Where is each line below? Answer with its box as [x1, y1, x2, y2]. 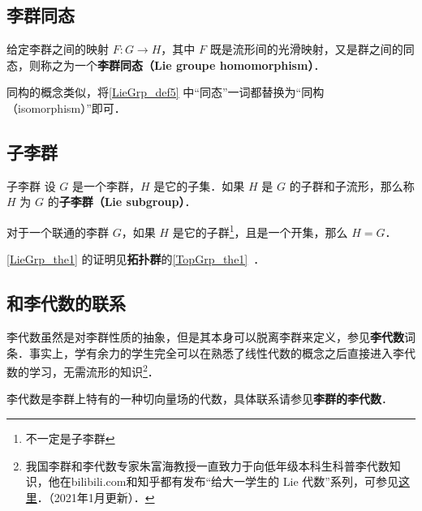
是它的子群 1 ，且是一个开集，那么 [172, 221, 348, 240]
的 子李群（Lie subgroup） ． [47, 193, 196, 210]
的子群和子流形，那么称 [289, 177, 415, 194]
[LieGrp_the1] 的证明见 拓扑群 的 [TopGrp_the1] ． [6, 251, 265, 268]
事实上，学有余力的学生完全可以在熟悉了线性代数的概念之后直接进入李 [28, 344, 404, 361]
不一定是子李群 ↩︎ [25, 430, 115, 447]
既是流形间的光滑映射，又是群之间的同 [209, 41, 415, 58]
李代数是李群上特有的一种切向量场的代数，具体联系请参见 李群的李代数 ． [6, 390, 393, 407]
